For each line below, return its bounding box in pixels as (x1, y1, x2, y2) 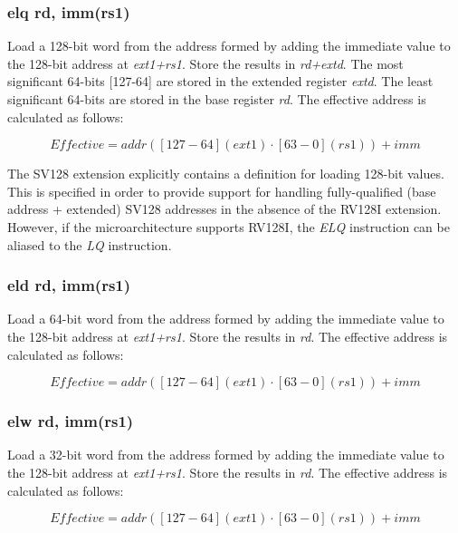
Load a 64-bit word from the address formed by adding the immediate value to (7, 309, 444, 328)
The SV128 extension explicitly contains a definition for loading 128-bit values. (7, 164, 444, 183)
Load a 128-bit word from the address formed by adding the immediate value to (7, 36, 451, 55)
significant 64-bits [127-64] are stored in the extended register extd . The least (7, 72, 434, 91)
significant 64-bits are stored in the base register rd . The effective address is (7, 90, 426, 108)
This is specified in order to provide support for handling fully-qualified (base (7, 181, 436, 200)
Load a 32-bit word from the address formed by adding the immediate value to (7, 445, 444, 464)
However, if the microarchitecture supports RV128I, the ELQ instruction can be (7, 217, 450, 236)
